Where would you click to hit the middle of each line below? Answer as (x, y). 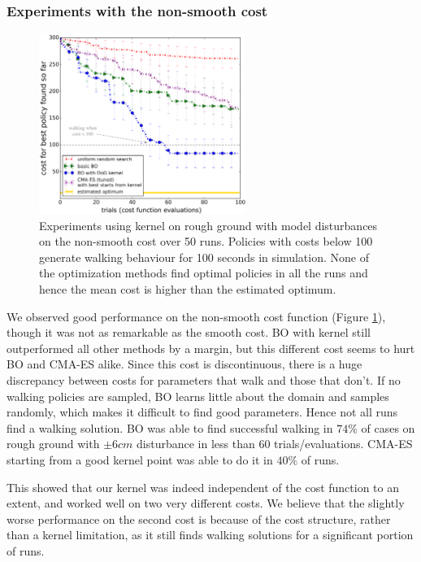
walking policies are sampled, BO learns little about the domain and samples (198, 396)
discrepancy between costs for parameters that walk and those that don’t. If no (204, 380)
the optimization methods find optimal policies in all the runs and (204, 273)
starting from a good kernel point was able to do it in (140, 459)
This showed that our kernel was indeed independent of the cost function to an (203, 487)
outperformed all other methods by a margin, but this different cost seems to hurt (211, 348)
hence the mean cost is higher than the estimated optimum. (188, 289)
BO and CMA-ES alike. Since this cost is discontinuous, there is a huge (184, 364)
